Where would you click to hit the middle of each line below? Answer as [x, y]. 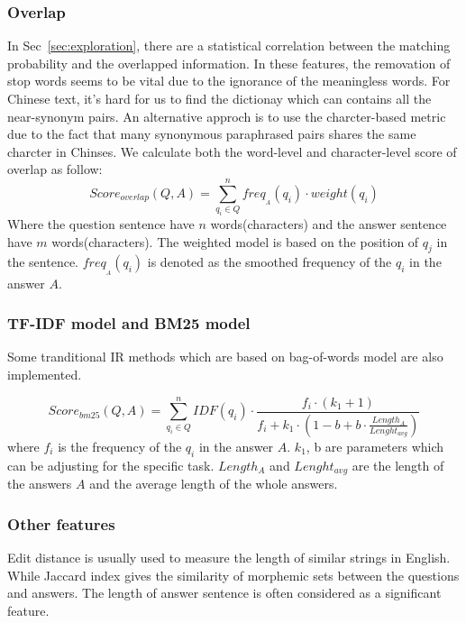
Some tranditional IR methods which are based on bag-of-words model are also [225, 357]
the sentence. [43, 262]
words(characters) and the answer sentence [329, 224]
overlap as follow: [55, 169]
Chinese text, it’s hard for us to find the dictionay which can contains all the [219, 98]
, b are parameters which [375, 446]
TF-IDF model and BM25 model [129, 323]
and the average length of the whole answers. [214, 484]
